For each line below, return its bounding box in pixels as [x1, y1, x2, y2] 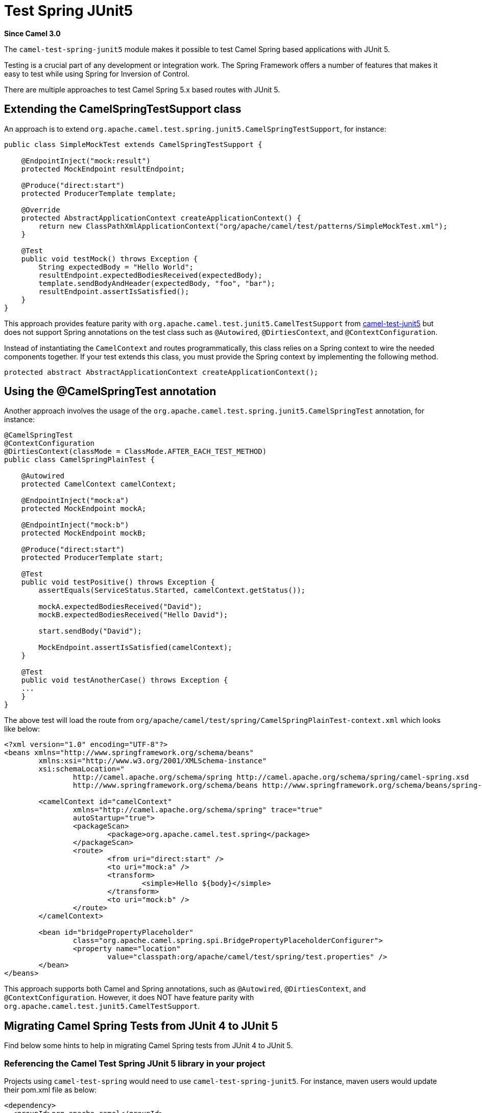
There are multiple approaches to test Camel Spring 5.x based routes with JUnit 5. [4, 85, 280, 94]
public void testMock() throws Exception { [21, 254, 198, 263]
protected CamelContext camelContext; [21, 480, 177, 489]
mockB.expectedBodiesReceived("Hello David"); [38, 611, 228, 619]
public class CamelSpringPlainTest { [4, 455, 155, 464]
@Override [21, 205, 60, 214]
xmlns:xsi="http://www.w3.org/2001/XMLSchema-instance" [38, 757, 267, 765]
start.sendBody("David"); [38, 627, 142, 636]
